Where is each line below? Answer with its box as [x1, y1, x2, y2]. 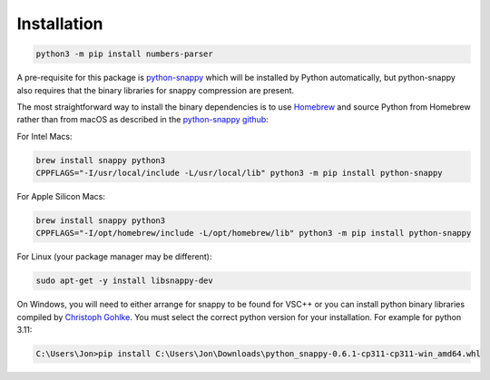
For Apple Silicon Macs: [16, 191, 106, 202]
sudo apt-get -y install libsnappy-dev [35, 276, 213, 286]
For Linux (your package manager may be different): [16, 251, 212, 262]
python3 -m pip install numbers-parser [35, 49, 213, 59]
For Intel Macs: [16, 131, 73, 141]
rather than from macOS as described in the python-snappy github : [16, 114, 269, 125]
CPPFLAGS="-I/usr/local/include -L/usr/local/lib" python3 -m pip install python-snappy [35, 168, 444, 179]
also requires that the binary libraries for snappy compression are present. [16, 84, 295, 95]
